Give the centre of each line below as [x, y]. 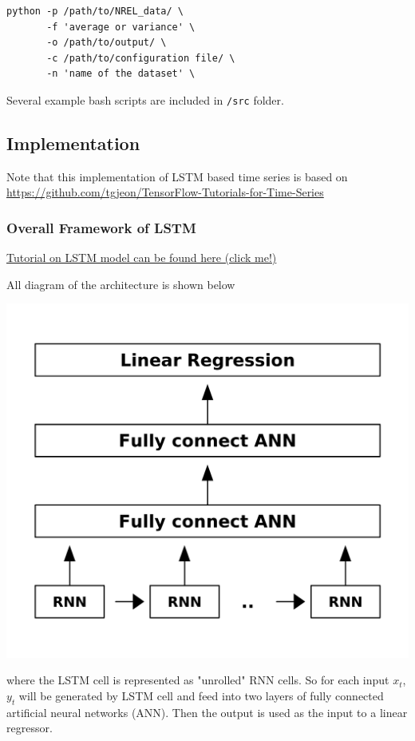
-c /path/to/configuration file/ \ [141, 58]
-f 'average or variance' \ [121, 27]
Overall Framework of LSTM [101, 227]
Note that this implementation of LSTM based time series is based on [177, 176]
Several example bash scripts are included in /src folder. [145, 99]
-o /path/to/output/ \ [107, 43]
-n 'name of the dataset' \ [121, 74]
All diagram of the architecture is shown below [121, 284]
